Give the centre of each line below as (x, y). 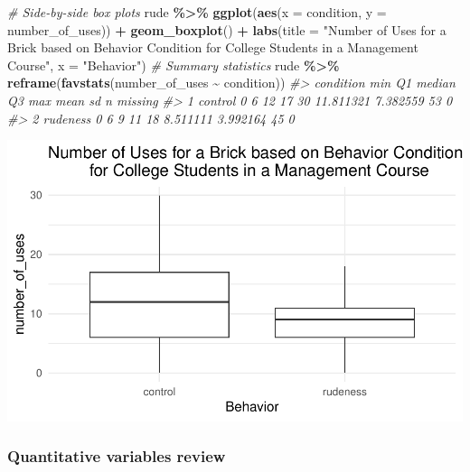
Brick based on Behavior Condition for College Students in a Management (213, 47)
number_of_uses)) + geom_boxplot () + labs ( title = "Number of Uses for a (227, 29)
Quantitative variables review (117, 456)
